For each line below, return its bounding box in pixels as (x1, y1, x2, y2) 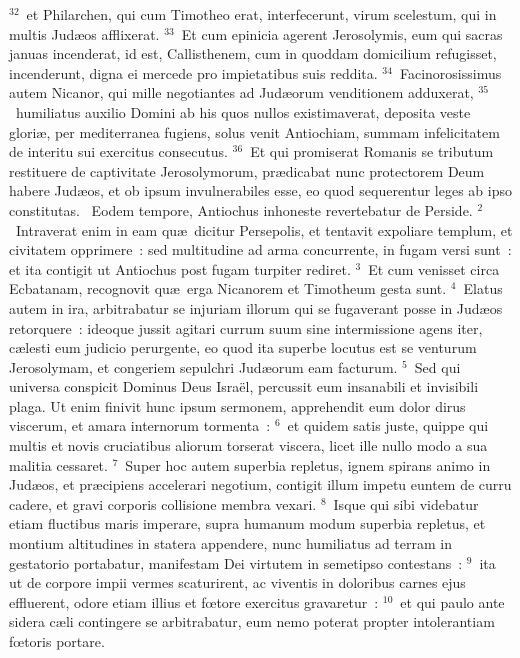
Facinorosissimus (399, 62, 502, 83)
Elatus (463, 278, 503, 299)
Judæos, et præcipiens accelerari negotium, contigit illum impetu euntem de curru (9, 474, 512, 495)
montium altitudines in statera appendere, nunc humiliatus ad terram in (9, 533, 452, 554)
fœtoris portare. (9, 631, 105, 651)
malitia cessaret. (9, 454, 108, 475)
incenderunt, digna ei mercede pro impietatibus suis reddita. (9, 62, 378, 83)
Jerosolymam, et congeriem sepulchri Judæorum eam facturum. (9, 356, 398, 377)
